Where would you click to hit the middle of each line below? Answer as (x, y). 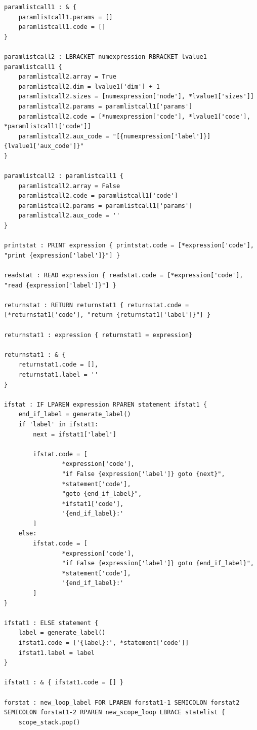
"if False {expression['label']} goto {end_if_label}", (158, 563)
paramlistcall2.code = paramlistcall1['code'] (98, 196)
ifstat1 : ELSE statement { (51, 623)
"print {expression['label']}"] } (62, 255)
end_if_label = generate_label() (75, 414)
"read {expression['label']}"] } (60, 285)
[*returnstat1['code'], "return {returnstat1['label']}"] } (108, 315)
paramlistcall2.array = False (69, 186)
